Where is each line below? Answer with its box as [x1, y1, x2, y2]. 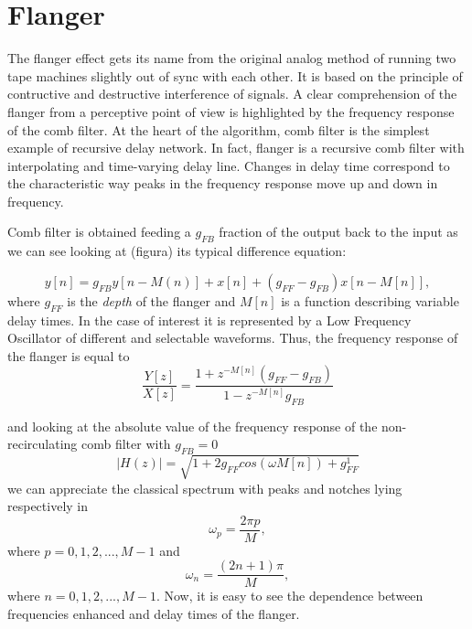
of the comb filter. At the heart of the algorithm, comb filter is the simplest [7, 120, 430, 139]
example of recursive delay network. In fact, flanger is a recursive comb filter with [7, 138, 465, 157]
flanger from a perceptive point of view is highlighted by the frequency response [7, 101, 455, 121]
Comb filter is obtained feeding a [7, 222, 191, 241]
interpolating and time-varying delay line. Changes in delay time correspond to [7, 155, 450, 175]
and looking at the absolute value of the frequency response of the [7, 416, 378, 435]
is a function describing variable [281, 291, 459, 310]
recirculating [7, 434, 78, 453]
